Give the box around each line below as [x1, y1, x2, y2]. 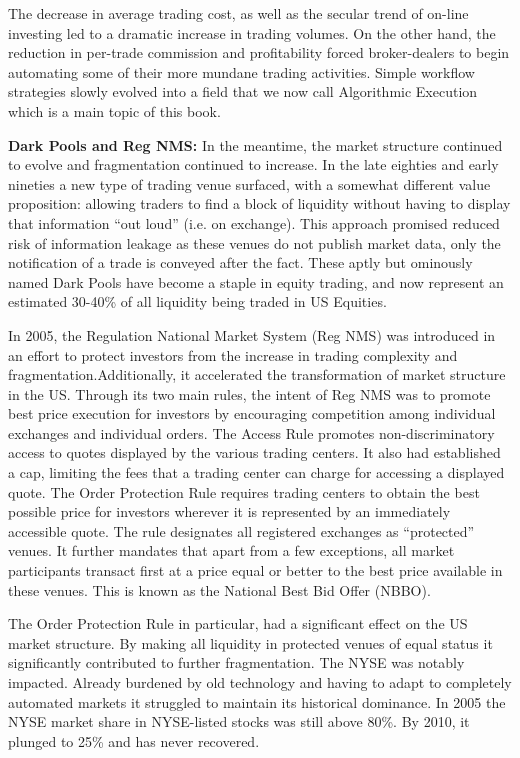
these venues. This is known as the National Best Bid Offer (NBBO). [8, 579, 431, 600]
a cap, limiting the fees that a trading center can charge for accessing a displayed [8, 462, 505, 483]
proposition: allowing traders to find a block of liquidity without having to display [8, 193, 511, 214]
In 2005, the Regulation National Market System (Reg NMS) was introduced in [8, 324, 496, 345]
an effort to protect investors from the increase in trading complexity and [8, 344, 458, 365]
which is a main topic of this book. [8, 100, 221, 121]
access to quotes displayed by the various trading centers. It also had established [8, 442, 501, 463]
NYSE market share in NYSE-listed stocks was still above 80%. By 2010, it [8, 711, 470, 732]
